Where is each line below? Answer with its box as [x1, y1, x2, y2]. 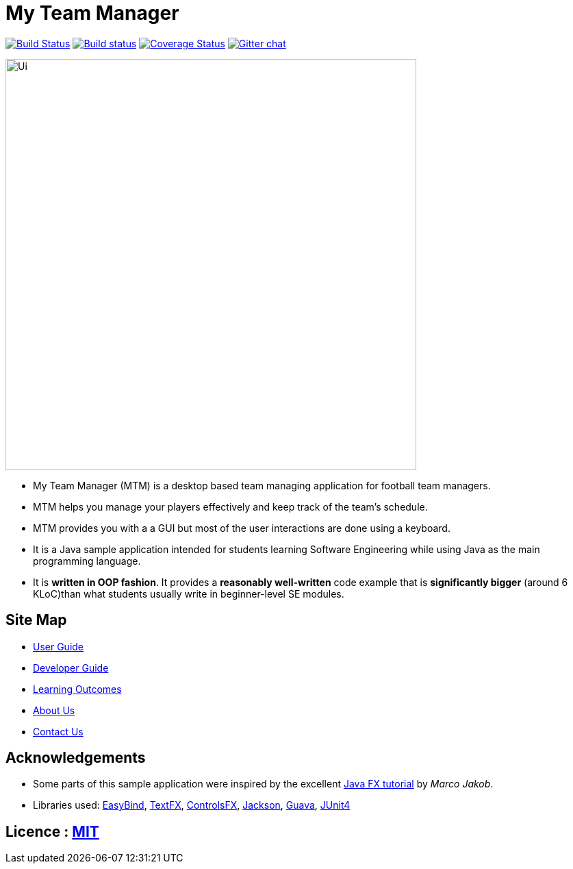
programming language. [33, 554, 141, 567]
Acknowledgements [5, 749, 146, 767]
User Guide [33, 640, 84, 652]
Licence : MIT [5, 822, 99, 840]
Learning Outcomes [33, 683, 122, 695]
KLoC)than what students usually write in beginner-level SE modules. [33, 587, 344, 600]
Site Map [5, 611, 67, 629]
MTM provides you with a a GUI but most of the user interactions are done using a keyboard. [33, 522, 450, 534]
